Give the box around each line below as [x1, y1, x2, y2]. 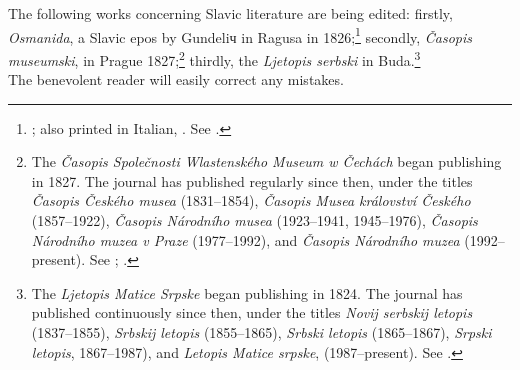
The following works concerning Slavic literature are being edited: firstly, [8, 3, 453, 23]
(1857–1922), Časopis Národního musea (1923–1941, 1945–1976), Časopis [31, 210, 478, 231]
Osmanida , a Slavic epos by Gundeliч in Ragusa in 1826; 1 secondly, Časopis [8, 23, 473, 47]
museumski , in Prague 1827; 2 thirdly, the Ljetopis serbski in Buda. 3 [8, 46, 421, 70]
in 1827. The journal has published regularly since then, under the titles [31, 170, 473, 191]
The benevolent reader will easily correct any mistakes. [8, 69, 344, 90]
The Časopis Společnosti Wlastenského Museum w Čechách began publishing [31, 151, 502, 172]
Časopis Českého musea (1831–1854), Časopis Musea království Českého [31, 190, 471, 211]
